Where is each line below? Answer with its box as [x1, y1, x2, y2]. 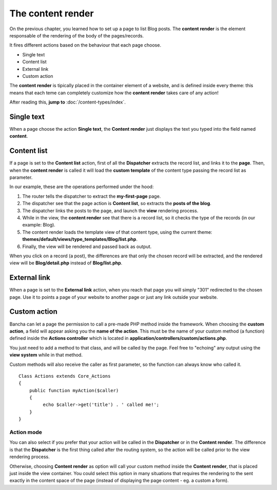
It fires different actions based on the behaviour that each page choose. [9, 42, 162, 48]
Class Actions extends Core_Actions [18, 373, 111, 379]
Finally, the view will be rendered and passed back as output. [22, 243, 152, 250]
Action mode [9, 428, 42, 436]
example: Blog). [22, 222, 56, 228]
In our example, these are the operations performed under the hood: [9, 183, 154, 190]
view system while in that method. [9, 352, 83, 358]
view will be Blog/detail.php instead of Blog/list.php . [9, 260, 123, 266]
